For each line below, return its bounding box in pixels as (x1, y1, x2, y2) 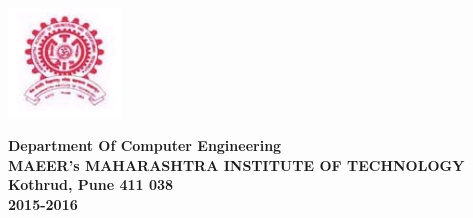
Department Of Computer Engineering (8, 135, 282, 156)
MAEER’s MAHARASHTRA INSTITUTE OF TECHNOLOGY (8, 154, 465, 175)
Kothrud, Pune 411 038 (8, 174, 174, 195)
